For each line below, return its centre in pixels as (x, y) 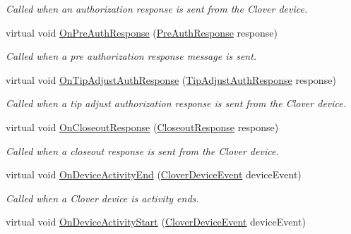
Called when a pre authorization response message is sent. (131, 56)
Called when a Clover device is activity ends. (102, 198)
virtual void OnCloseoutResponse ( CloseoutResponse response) (142, 127)
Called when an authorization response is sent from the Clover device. (157, 8)
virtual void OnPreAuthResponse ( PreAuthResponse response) (142, 32)
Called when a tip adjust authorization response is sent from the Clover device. (176, 103)
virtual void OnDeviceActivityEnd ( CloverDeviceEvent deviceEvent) (154, 174)
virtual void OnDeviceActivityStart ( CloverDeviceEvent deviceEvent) (156, 222)
